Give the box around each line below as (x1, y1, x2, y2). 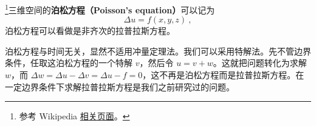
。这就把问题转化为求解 (213, 56, 307, 69)
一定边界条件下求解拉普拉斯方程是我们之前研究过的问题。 (5, 80, 235, 93)
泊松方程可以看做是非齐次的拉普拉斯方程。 (5, 24, 175, 37)
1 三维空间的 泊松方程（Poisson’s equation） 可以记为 (5, 2, 215, 16)
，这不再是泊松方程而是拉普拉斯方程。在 (142, 68, 304, 81)
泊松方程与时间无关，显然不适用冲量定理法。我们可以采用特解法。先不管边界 (5, 44, 311, 57)
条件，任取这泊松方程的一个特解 (5, 56, 132, 69)
